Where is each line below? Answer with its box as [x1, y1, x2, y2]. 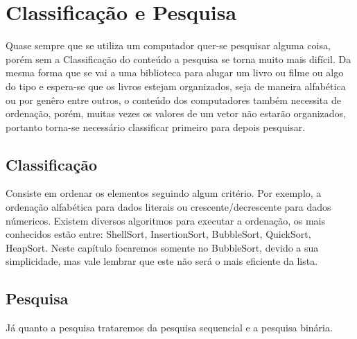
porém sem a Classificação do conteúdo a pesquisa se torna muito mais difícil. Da [6, 51, 351, 66]
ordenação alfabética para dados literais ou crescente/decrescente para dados [6, 200, 331, 214]
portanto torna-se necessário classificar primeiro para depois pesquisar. [6, 119, 306, 134]
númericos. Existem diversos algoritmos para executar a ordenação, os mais [6, 213, 325, 227]
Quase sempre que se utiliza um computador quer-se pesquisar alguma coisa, [6, 38, 331, 53]
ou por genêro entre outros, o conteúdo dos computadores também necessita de [6, 92, 341, 107]
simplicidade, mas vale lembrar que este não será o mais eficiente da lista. [6, 254, 318, 268]
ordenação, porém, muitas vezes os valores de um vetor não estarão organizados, [6, 106, 347, 121]
